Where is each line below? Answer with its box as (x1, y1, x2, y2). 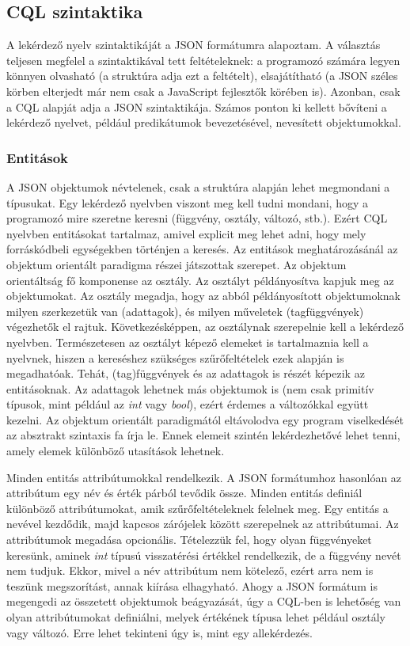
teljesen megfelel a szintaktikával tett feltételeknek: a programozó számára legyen (6, 51, 401, 68)
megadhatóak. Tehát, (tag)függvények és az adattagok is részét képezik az (6, 365, 365, 382)
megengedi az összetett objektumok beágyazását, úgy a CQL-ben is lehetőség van (6, 593, 401, 610)
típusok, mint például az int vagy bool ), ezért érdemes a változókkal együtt (6, 396, 369, 412)
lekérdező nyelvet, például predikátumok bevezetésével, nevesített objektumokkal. (6, 114, 401, 131)
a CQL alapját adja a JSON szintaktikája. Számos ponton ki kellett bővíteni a (6, 98, 387, 115)
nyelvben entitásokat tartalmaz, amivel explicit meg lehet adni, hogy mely (6, 225, 366, 241)
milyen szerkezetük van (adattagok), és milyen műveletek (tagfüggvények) (6, 302, 364, 319)
